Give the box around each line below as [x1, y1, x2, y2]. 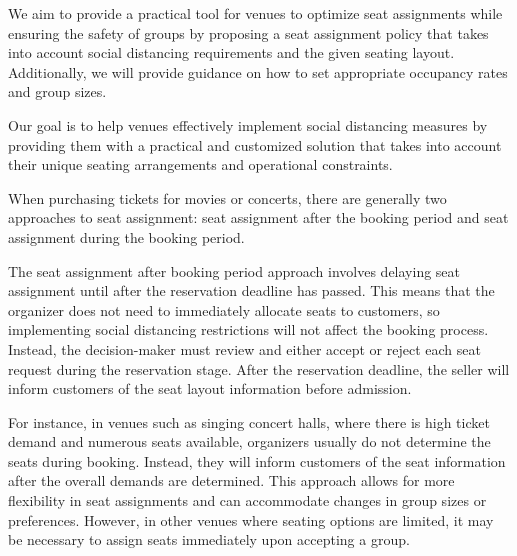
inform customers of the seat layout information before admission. [8, 378, 412, 399]
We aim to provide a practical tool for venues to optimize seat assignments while [8, 3, 503, 23]
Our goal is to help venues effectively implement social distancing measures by [8, 114, 488, 135]
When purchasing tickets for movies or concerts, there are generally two [8, 187, 447, 208]
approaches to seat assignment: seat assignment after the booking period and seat [8, 207, 509, 228]
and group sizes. [8, 81, 107, 102]
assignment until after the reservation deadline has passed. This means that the [8, 280, 495, 301]
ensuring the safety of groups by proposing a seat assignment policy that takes [8, 22, 489, 43]
